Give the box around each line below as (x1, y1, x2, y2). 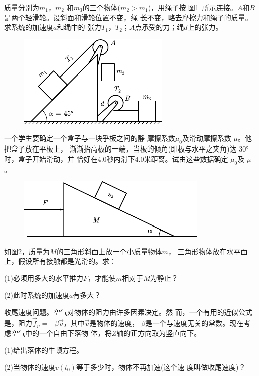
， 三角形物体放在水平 (168, 246, 241, 256)
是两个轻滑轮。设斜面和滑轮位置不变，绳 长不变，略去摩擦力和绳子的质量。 (4, 12, 252, 22)
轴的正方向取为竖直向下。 (116, 328, 201, 338)
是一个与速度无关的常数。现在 (145, 317, 244, 328)
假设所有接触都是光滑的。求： (18, 256, 116, 266)
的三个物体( (82, 2, 121, 12)
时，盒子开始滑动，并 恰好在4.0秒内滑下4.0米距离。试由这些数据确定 (4, 153, 228, 164)
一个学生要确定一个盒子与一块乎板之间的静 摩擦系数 (4, 133, 175, 143)
